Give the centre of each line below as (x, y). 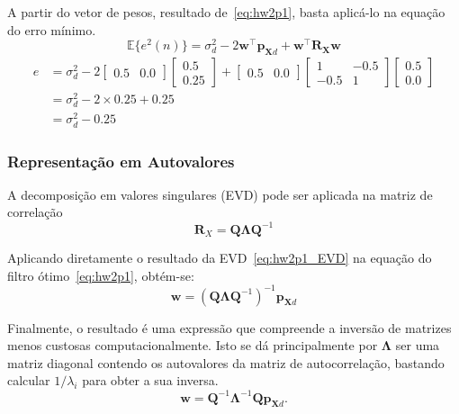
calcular (29, 380)
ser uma (418, 345)
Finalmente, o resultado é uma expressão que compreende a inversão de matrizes (229, 327)
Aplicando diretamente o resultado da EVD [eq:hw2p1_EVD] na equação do (220, 257)
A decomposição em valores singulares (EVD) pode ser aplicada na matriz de (220, 194)
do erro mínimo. (52, 29)
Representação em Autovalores (121, 161)
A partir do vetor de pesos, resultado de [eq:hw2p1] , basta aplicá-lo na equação (226, 12)
